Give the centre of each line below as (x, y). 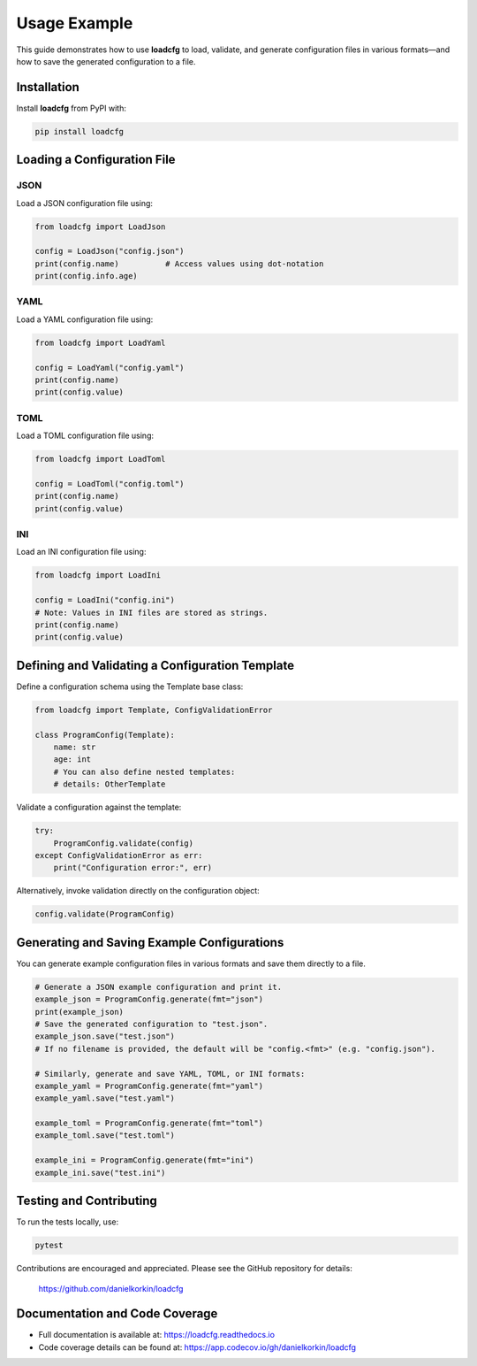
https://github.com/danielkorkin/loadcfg (111, 1288)
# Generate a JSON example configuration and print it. (159, 987)
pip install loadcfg (79, 131)
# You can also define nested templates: (144, 771)
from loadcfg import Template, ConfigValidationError (154, 710)
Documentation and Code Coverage (117, 1314)
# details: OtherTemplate (110, 784)
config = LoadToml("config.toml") (110, 483)
